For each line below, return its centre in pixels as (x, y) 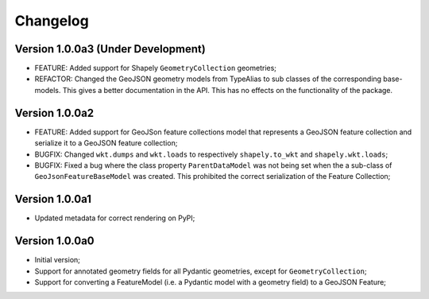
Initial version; (58, 260)
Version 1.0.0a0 (54, 241)
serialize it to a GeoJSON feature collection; (106, 143)
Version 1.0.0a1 (53, 199)
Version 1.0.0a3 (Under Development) (110, 49)
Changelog (52, 21)
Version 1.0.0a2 (54, 113)
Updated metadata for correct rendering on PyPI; (115, 218)
